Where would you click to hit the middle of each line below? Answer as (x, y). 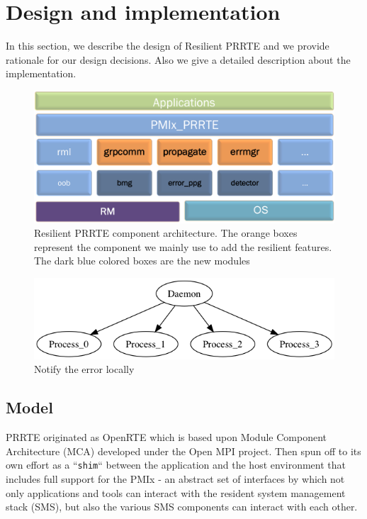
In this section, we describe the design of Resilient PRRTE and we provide (168, 46)
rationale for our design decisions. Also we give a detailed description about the (178, 59)
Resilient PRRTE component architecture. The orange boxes (166, 233)
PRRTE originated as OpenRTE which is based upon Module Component (166, 437)
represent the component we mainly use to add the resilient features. (183, 246)
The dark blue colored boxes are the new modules (142, 261)
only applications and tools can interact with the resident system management (176, 492)
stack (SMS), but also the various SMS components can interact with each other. (182, 507)
